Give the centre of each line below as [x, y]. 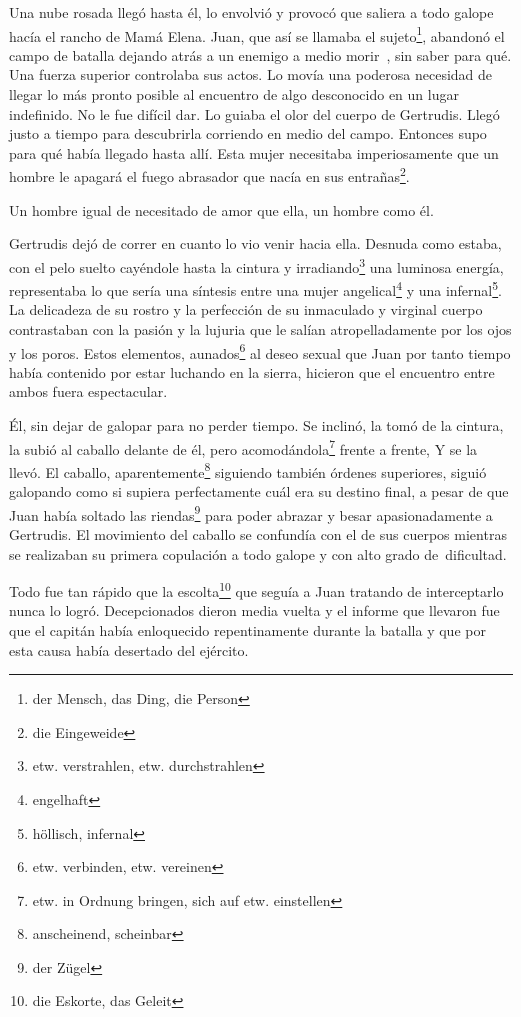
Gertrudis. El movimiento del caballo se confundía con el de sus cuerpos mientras [258, 533]
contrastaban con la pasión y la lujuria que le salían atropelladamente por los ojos [260, 328]
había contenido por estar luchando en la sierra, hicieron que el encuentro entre [252, 371]
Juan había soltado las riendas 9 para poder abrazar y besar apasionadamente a [251, 513]
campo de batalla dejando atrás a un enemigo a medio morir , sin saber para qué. [260, 54]
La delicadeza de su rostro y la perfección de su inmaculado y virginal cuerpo [246, 309]
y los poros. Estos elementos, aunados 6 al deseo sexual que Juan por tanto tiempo [260, 351]
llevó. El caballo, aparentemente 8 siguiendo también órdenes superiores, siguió [248, 470]
